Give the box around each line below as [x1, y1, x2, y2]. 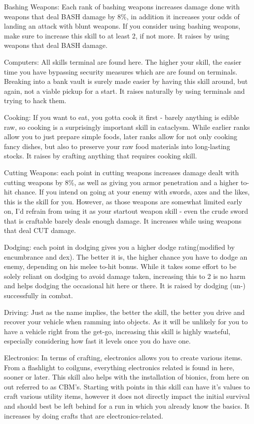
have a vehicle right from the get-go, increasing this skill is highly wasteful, [4, 326, 230, 336]
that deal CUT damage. [4, 225, 76, 235]
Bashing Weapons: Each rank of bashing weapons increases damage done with [4, 1, 240, 11]
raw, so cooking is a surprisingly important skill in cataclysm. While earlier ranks [4, 121, 250, 132]
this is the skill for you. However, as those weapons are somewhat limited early [4, 196, 242, 206]
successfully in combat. [4, 290, 73, 301]
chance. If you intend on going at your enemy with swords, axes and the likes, [14, 187, 250, 197]
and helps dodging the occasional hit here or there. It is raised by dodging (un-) [4, 280, 246, 291]
